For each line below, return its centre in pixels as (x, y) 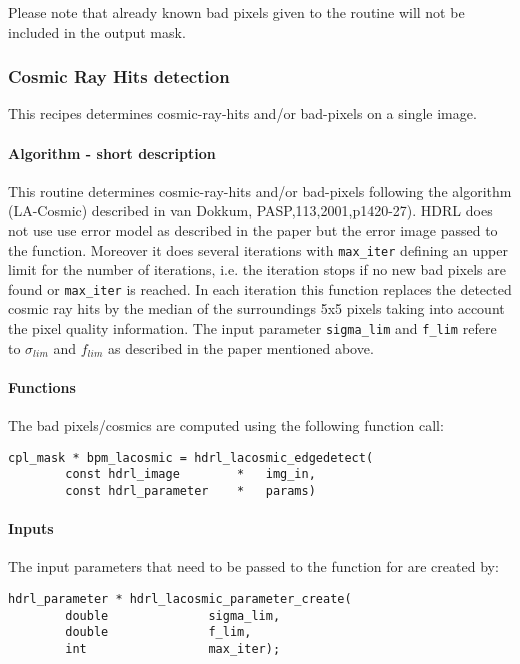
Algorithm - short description (112, 152)
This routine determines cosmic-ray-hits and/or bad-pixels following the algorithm (260, 190)
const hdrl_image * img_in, (190, 474)
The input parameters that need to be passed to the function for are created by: (253, 566)
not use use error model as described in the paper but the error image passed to (253, 229)
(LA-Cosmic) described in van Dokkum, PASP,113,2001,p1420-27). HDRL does (250, 210)
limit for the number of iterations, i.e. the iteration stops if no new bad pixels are (257, 269)
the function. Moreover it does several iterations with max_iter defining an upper (258, 249)
